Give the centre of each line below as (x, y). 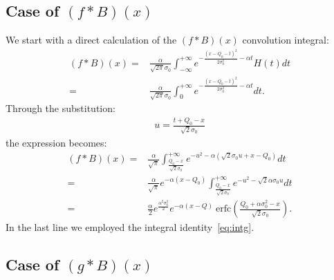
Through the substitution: (61, 108)
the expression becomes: (56, 142)
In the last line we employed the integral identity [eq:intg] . (130, 227)
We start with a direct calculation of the (91, 40)
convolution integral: (286, 40)
